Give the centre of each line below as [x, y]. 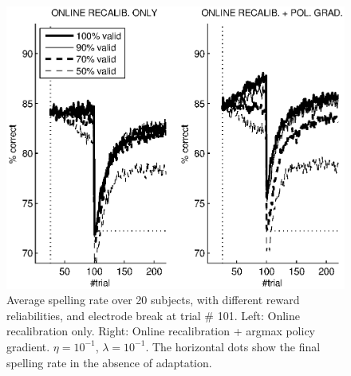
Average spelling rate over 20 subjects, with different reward [153, 300]
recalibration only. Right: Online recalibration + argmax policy [161, 331]
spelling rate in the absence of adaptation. [109, 362]
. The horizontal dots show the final [233, 346]
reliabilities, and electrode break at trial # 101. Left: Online [153, 315]
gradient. [28, 346]
